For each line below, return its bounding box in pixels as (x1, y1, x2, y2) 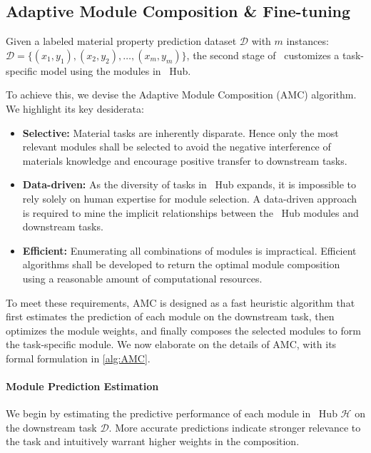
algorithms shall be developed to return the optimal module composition (22, 257, 340, 272)
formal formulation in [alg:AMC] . (6, 350, 151, 365)
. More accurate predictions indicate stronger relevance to (108, 419, 361, 434)
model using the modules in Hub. (40, 63, 191, 78)
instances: (286, 34, 329, 49)
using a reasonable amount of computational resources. (22, 270, 263, 285)
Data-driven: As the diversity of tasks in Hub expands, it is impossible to (22, 177, 356, 192)
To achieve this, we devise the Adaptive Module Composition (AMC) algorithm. (6, 87, 357, 102)
